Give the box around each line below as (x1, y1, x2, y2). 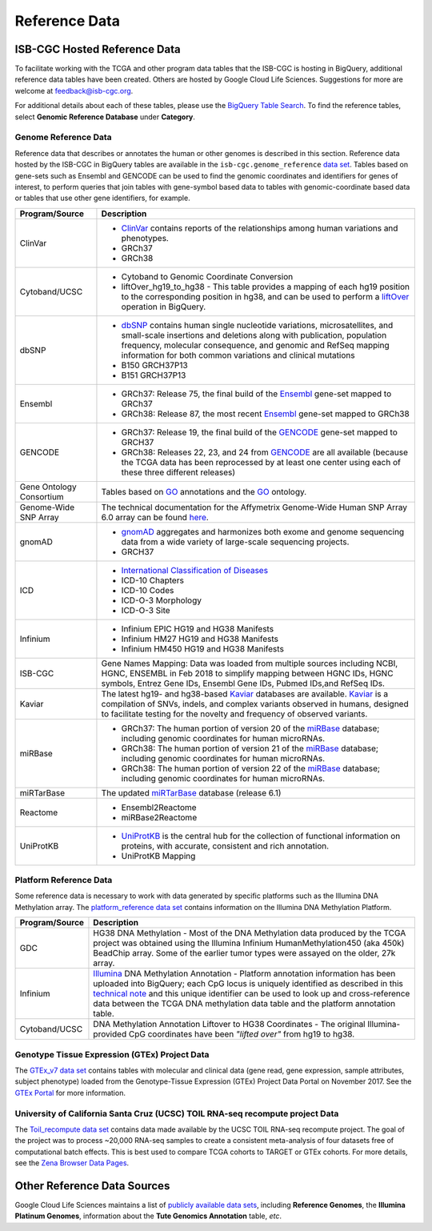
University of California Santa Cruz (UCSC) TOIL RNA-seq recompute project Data (14, 1108, 339, 1119)
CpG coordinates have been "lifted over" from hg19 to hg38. (128, 1029, 355, 1040)
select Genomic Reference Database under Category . (14, 112, 196, 122)
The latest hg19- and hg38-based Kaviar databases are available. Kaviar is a (101, 688, 388, 700)
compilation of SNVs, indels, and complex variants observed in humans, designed (101, 698, 409, 709)
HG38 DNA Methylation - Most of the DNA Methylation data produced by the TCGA (93, 928, 406, 939)
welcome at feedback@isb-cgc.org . (14, 86, 134, 95)
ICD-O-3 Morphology (121, 595, 202, 606)
